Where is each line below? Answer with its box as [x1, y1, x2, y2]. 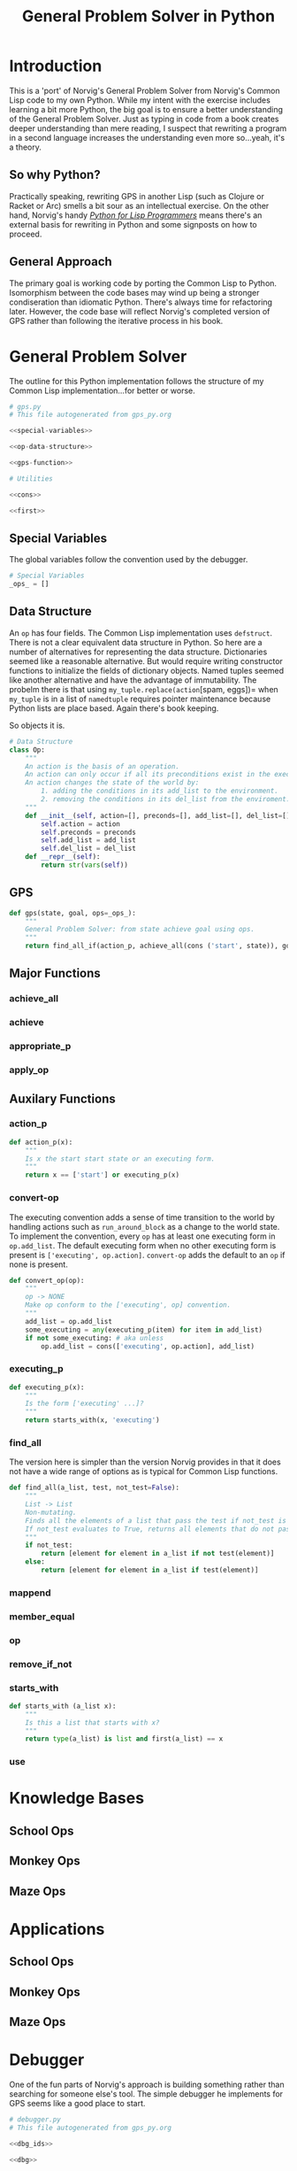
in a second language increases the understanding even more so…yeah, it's [9, 132, 286, 143]
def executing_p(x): [9, 1383, 86, 1392]
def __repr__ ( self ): [25, 853, 101, 861]
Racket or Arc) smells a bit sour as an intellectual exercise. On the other [9, 200, 270, 211]
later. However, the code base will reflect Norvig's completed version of [9, 305, 270, 316]
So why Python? [9, 167, 101, 182]
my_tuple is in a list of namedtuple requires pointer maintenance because [9, 693, 271, 704]
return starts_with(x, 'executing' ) [25, 1416, 161, 1425]
